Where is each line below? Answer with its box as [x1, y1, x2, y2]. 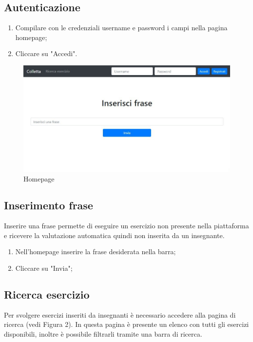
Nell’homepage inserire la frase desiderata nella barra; [15, 246, 176, 257]
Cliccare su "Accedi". [15, 48, 78, 59]
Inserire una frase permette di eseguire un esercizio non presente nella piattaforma [4, 220, 249, 230]
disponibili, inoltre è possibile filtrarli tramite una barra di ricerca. [4, 328, 202, 339]
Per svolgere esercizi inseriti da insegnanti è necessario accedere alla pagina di [4, 309, 236, 320]
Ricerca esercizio [4, 286, 90, 302]
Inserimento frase [4, 198, 93, 213]
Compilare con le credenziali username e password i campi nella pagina [15, 22, 228, 33]
